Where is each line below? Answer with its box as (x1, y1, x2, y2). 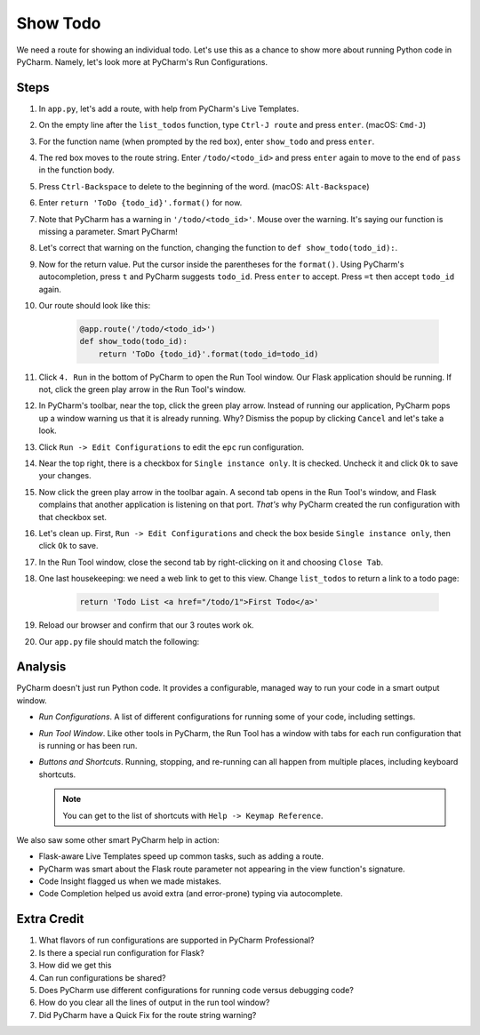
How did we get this (38, 960, 112, 971)
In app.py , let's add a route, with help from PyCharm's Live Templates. (38, 103, 300, 114)
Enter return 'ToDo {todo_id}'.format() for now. (38, 197, 243, 208)
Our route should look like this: (38, 300, 151, 310)
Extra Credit (16, 911, 84, 927)
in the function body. (38, 164, 115, 175)
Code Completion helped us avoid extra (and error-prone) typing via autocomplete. (38, 888, 343, 899)
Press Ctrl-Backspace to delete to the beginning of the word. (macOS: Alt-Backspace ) (38, 181, 370, 191)
